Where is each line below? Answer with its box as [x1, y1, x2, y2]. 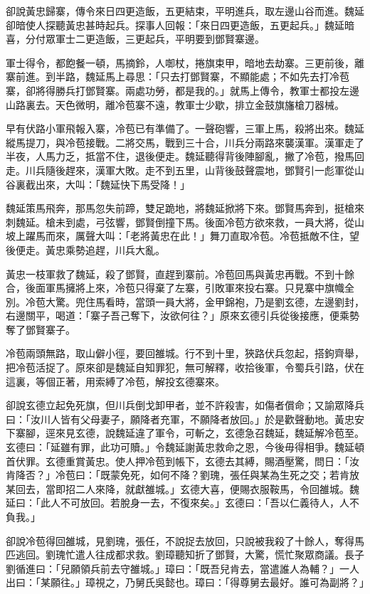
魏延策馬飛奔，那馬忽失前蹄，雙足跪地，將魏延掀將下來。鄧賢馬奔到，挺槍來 [6, 201, 364, 216]
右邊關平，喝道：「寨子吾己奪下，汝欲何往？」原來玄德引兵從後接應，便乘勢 [6, 308, 359, 323]
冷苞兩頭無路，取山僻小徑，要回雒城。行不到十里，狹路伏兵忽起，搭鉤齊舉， [6, 346, 364, 361]
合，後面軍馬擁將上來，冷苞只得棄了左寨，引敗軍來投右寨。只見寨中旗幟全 [6, 280, 354, 295]
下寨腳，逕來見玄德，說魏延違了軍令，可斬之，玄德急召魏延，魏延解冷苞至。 [6, 425, 364, 440]
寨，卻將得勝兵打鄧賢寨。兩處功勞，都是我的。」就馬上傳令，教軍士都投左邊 [6, 83, 359, 97]
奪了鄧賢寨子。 [6, 322, 75, 336]
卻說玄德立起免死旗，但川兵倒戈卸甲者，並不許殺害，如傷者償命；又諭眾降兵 [6, 398, 364, 413]
